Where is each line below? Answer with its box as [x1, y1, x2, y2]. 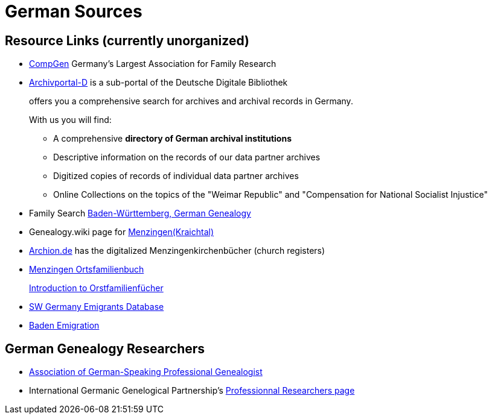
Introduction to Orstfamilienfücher [29, 283, 164, 294]
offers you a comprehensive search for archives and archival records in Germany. [29, 96, 353, 107]
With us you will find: [29, 115, 112, 125]
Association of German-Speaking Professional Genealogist [29, 367, 263, 377]
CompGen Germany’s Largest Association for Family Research [29, 58, 276, 69]
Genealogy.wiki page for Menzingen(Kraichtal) [29, 227, 214, 238]
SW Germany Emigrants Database [29, 301, 164, 312]
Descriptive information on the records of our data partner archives [53, 152, 321, 163]
